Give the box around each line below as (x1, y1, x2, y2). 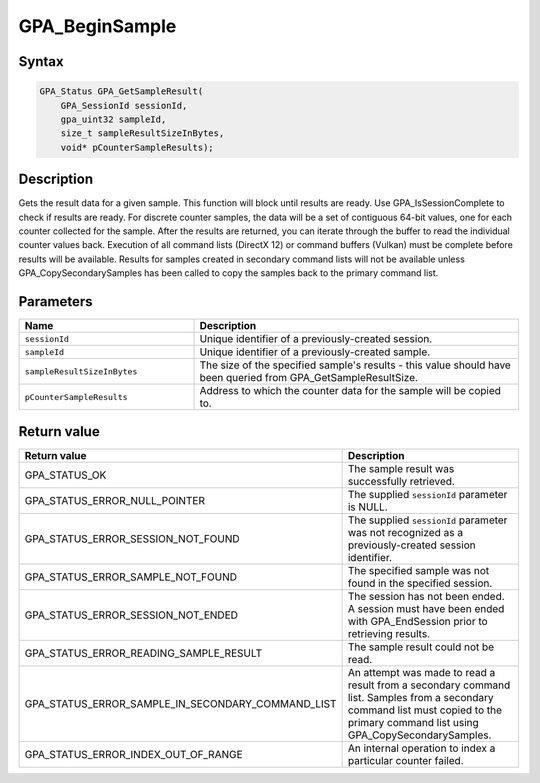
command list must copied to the (347, 703, 503, 717)
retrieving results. (347, 626, 430, 640)
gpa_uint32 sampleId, (60, 113, 167, 125)
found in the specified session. (347, 576, 493, 590)
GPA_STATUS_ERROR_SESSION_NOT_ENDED (24, 608, 239, 622)
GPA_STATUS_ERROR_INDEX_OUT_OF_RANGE (24, 747, 244, 761)
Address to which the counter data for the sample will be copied (199, 384, 502, 398)
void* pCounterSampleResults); (60, 141, 214, 153)
